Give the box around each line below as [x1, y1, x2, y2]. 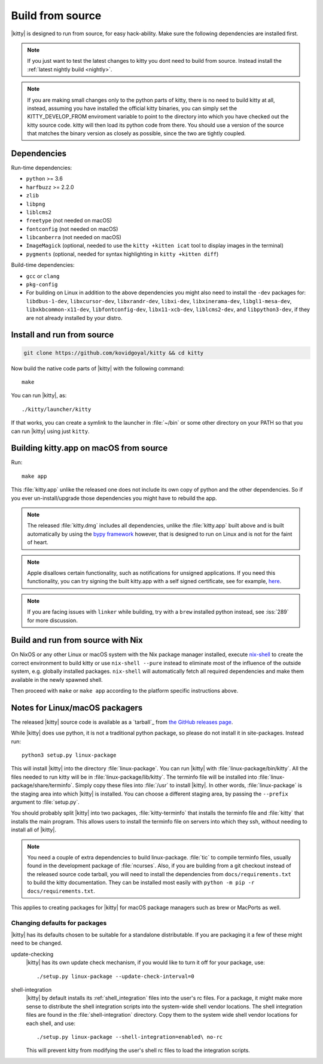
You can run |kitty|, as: [11, 392, 67, 399]
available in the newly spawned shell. [11, 676, 103, 683]
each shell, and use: [26, 1020, 76, 1027]
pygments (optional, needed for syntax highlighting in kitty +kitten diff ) [26, 250, 219, 257]
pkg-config [26, 281, 58, 288]
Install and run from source [11, 330, 114, 340]
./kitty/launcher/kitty [22, 406, 92, 413]
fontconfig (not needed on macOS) [26, 225, 118, 233]
